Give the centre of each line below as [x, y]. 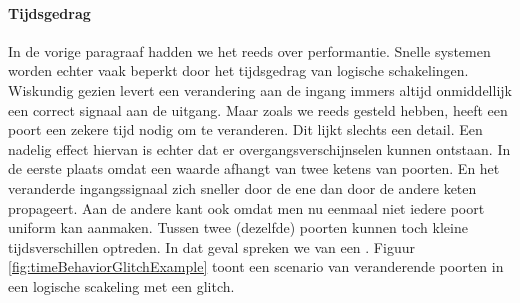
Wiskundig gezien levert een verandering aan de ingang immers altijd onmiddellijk [260, 89]
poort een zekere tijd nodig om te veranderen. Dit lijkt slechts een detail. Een [245, 129]
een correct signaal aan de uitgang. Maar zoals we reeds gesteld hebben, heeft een [258, 109]
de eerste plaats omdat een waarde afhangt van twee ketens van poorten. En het [254, 168]
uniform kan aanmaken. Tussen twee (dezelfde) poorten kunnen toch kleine [238, 227]
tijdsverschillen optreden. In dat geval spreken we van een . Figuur [211, 246]
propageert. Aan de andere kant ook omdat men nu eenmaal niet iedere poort [246, 207]
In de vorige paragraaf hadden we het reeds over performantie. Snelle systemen [249, 50]
